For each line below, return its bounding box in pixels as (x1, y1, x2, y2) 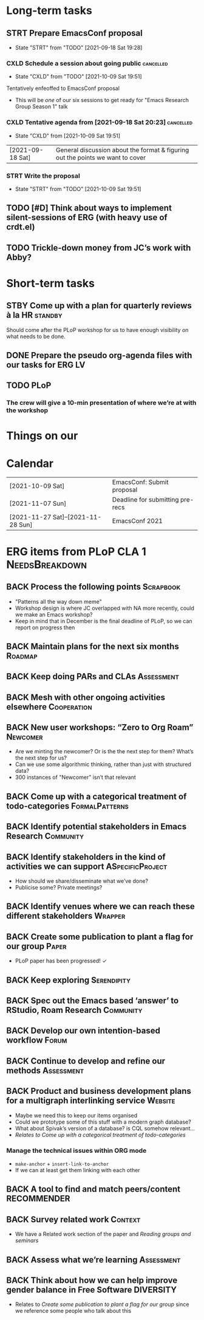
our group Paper (6, 941, 67, 952)
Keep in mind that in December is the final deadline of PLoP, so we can (15, 617, 192, 624)
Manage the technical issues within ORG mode (6, 1146, 147, 1155)
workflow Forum (6, 1035, 67, 1046)
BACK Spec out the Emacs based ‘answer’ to (6, 995, 179, 1006)
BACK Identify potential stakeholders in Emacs (6, 821, 187, 832)
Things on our (6, 429, 78, 443)
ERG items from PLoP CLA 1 (6, 545, 147, 558)
